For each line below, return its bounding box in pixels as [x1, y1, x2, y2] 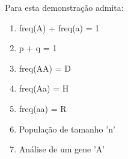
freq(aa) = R [19, 102, 67, 114]
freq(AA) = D [19, 61, 71, 74]
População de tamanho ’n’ [19, 122, 115, 135]
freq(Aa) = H [19, 82, 69, 95]
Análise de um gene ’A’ [19, 143, 105, 155]
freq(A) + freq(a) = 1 [19, 21, 100, 34]
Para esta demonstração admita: [5, 1, 124, 13]
